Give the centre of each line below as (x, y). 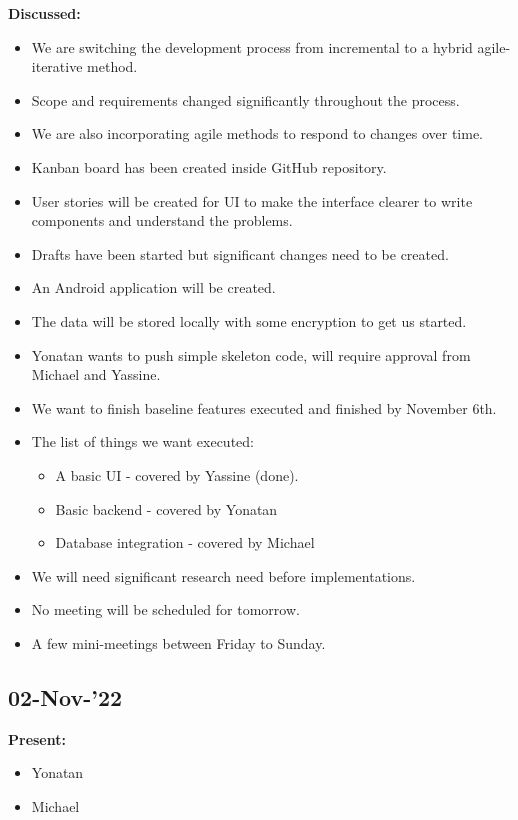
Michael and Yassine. (96, 374)
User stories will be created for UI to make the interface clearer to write (252, 200)
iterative (57, 66)
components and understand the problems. (162, 220)
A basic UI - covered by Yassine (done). (177, 474)
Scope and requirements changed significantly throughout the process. (245, 99)
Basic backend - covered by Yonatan (166, 508)
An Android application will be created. (153, 287)
